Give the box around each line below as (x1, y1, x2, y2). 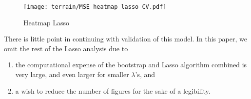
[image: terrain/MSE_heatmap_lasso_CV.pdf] (23, 3, 167, 10)
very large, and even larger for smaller (15, 69, 129, 79)
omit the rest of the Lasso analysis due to (4, 43, 128, 53)
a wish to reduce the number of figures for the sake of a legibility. (15, 85, 211, 96)
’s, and (135, 69, 155, 79)
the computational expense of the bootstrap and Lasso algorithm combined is (15, 59, 247, 70)
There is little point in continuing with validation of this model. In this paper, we (4, 34, 247, 44)
